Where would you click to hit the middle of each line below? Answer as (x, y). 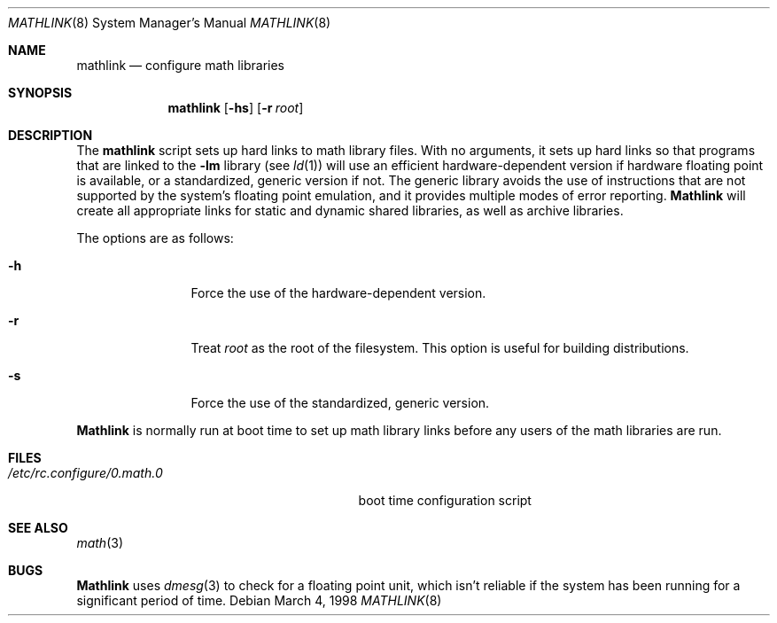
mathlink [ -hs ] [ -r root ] (236, 108)
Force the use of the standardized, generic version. (340, 403)
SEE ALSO (38, 528)
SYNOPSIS (40, 93)
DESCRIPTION (51, 135)
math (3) (100, 543)
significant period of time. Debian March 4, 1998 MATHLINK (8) (259, 600)
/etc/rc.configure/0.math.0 (85, 473)
